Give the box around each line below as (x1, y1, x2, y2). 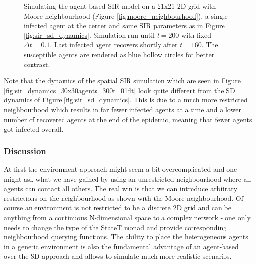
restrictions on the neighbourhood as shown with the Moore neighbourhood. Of (4, 193, 243, 203)
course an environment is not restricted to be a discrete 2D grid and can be (4, 202, 231, 213)
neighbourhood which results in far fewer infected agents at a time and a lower (4, 104, 241, 114)
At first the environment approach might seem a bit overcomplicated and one (4, 164, 237, 174)
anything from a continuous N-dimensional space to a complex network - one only (4, 212, 251, 222)
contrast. (24, 59, 50, 69)
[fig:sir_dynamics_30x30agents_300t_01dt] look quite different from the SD (4, 85, 235, 95)
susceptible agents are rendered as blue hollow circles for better (24, 49, 215, 59)
